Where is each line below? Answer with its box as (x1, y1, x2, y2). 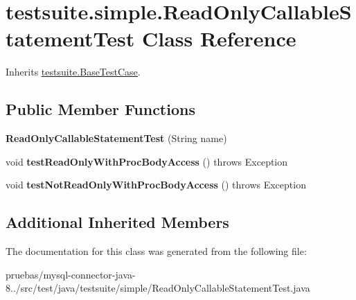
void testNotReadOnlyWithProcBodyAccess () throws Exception (6, 177, 306, 192)
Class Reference (141, 24, 296, 53)
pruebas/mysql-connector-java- (6, 267, 136, 281)
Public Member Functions (6, 98, 195, 120)
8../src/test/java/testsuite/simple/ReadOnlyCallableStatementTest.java (6, 281, 310, 295)
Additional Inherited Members (6, 211, 229, 233)
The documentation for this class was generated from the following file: (6, 244, 307, 258)
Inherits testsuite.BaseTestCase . (6, 64, 141, 79)
